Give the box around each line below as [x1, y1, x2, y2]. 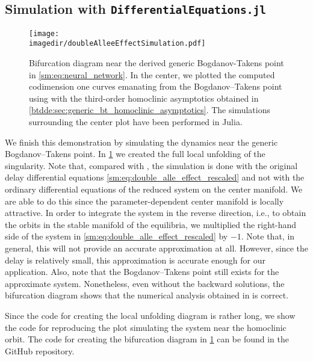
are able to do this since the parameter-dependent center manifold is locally [5, 194, 284, 207]
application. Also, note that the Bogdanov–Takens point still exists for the [5, 265, 279, 278]
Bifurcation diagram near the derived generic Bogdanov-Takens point [29, 57, 284, 69]
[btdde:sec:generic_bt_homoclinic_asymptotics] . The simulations [29, 103, 270, 116]
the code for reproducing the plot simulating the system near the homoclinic [5, 321, 287, 333]
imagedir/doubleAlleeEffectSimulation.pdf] [29, 39, 206, 48]
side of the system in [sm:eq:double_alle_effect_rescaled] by [5, 230, 228, 242]
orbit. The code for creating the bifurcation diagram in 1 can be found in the [5, 333, 289, 345]
